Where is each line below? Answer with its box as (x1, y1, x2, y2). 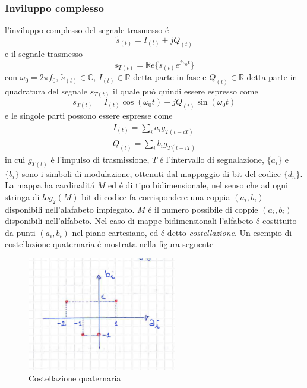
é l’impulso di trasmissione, (50, 153, 150, 165)
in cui (5, 153, 26, 165)
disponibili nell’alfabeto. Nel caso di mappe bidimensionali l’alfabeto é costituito (5, 214, 297, 227)
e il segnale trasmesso (5, 47, 83, 59)
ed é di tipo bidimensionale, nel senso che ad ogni (108, 179, 288, 191)
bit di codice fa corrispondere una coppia (81, 190, 230, 203)
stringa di (5, 190, 40, 203)
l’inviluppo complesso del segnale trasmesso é (5, 24, 169, 36)
